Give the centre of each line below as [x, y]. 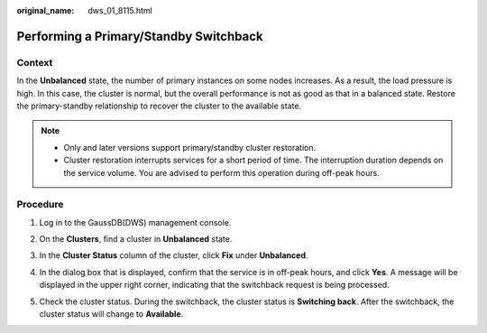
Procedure [40, 205]
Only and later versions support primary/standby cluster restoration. [190, 147]
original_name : [46, 10]
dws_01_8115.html [120, 10]
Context [35, 62]
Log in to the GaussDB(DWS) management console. [135, 222]
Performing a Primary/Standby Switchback [140, 36]
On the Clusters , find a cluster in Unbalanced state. [136, 239]
